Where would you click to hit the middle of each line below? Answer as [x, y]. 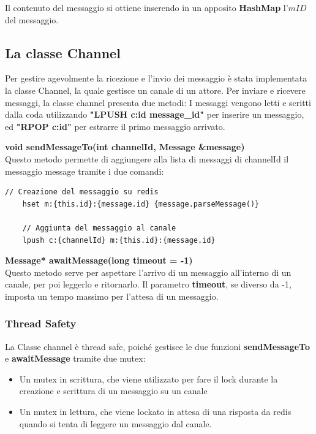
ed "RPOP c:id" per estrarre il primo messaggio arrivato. [115, 126]
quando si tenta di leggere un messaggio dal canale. [115, 423]
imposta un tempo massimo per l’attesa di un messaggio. [112, 296]
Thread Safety [41, 323]
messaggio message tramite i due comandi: [85, 171]
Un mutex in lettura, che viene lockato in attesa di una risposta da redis [155, 412]
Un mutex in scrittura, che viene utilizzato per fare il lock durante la [149, 379]
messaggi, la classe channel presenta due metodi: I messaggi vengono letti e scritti [158, 102]
